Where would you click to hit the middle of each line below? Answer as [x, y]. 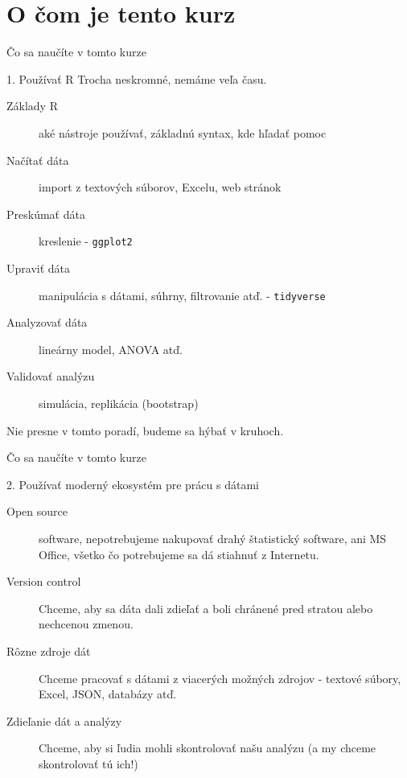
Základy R [32, 106]
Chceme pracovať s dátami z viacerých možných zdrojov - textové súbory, [220, 678]
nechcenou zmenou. [86, 624]
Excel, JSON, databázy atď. [108, 694]
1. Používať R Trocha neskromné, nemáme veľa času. [137, 78]
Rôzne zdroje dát [49, 650]
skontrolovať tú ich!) [88, 763]
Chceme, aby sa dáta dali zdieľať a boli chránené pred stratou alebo [206, 608]
